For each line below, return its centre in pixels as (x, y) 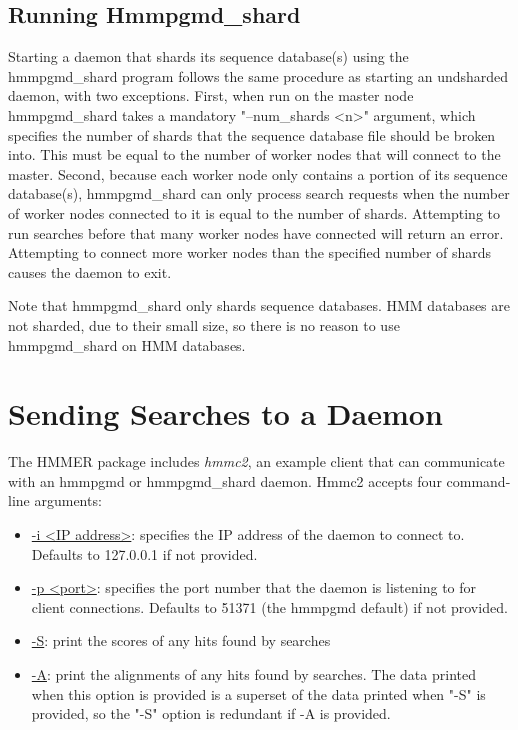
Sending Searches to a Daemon (225, 413)
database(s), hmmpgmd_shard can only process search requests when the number (259, 193)
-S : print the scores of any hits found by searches (181, 640)
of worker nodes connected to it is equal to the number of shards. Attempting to (254, 212)
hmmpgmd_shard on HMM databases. (127, 344)
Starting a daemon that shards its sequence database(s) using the (208, 56)
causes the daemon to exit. (90, 271)
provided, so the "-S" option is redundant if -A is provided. (211, 713)
